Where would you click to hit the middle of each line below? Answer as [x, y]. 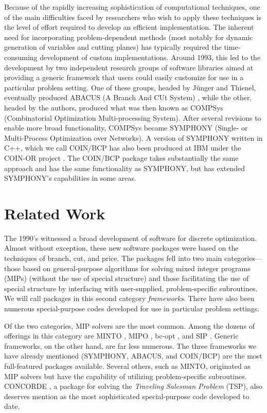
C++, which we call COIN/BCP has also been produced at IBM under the [123, 148]
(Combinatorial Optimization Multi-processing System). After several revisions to [133, 117]
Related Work [55, 213]
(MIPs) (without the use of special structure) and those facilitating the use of [127, 278]
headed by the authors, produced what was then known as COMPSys [114, 107]
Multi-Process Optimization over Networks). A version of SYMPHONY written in [133, 137]
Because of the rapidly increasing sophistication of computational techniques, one [132, 7]
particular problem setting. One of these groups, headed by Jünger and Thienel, [130, 87]
